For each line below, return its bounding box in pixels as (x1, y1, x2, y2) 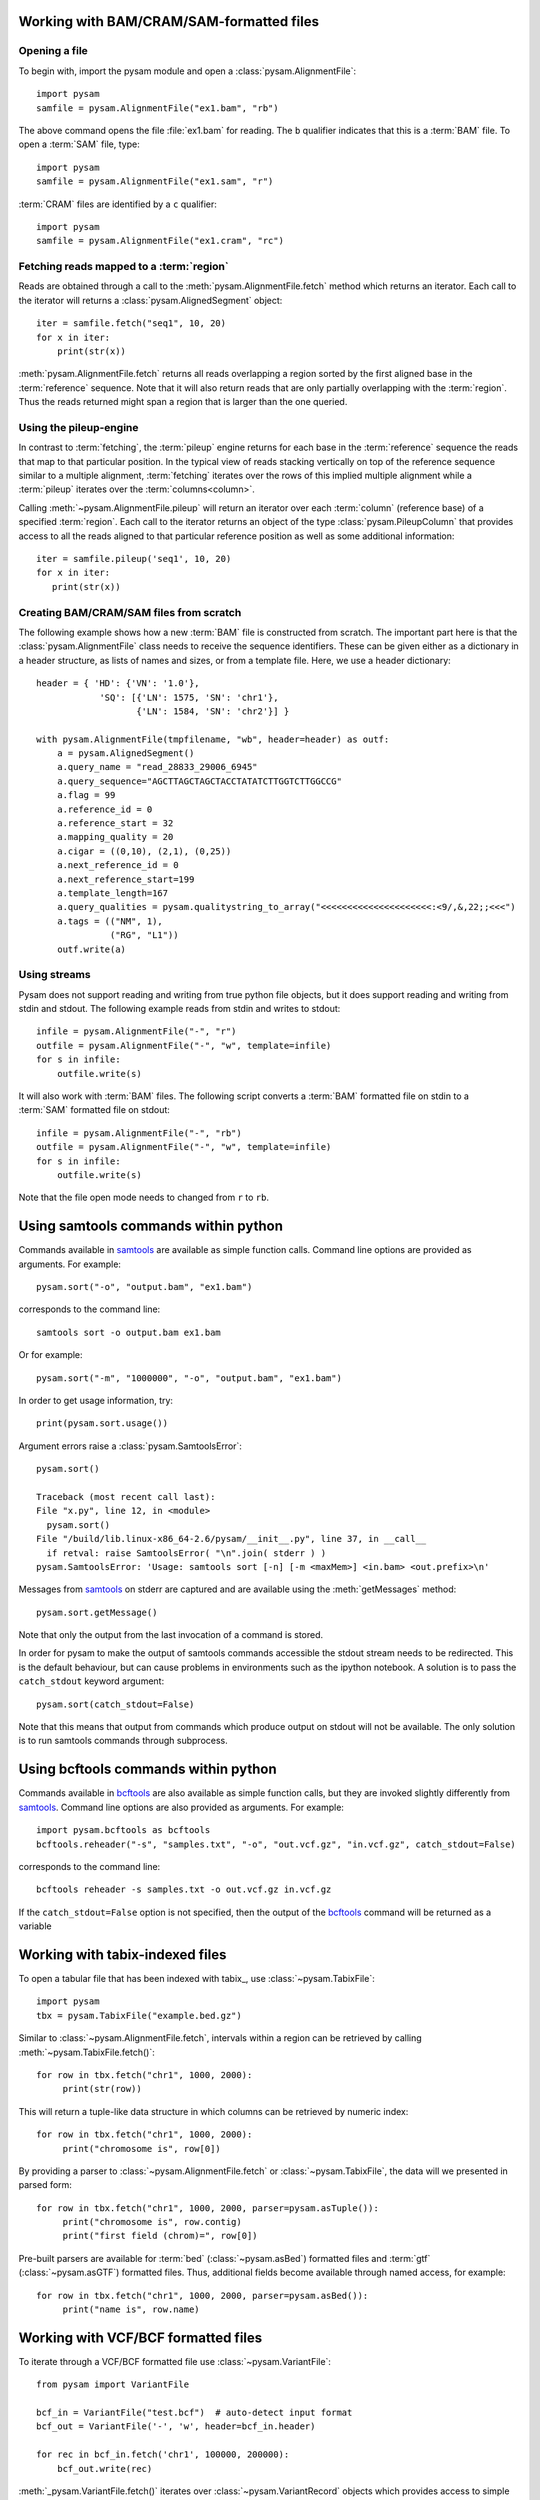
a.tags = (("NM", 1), (56, 915, 164, 927)
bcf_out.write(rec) (56, 2463, 153, 2474)
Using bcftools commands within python (18, 1761, 277, 1778)
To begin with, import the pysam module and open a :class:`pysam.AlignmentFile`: (18, 65, 357, 77)
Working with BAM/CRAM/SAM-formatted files (18, 13, 320, 30)
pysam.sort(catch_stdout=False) (36, 1698, 195, 1710)
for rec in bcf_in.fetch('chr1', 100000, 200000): (36, 2449, 290, 2460)
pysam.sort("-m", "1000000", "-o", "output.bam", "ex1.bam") (36, 1372, 342, 1384)
